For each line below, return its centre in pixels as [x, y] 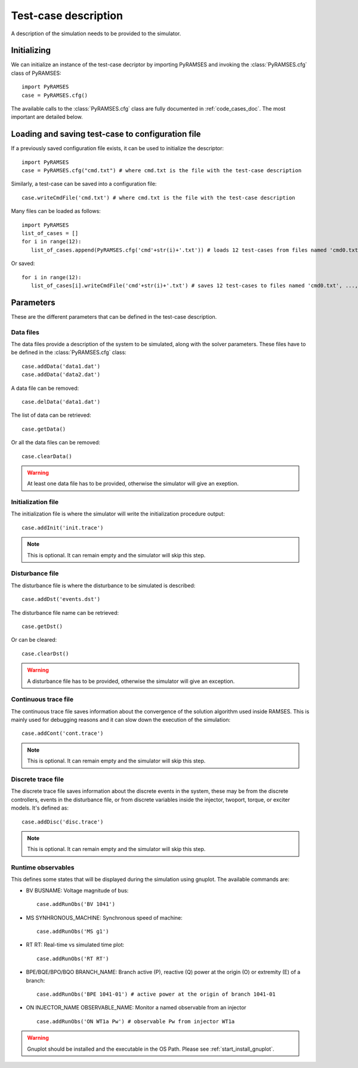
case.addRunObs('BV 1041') [76, 904]
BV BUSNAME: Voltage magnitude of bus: [77, 890]
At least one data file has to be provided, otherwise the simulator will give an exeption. [133, 484]
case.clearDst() [45, 654]
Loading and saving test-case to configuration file [106, 134]
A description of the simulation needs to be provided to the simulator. [96, 33]
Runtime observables [43, 868]
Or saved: [23, 264]
